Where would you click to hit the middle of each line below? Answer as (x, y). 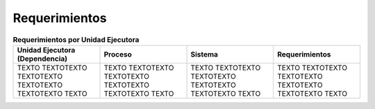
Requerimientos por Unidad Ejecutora (76, 39)
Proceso (118, 54)
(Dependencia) (42, 59)
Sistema (205, 54)
